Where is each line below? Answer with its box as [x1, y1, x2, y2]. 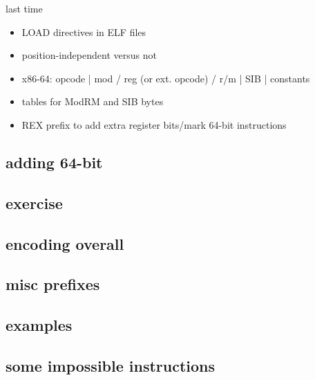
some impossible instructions [6, 354, 216, 376]
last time [6, 1, 43, 15]
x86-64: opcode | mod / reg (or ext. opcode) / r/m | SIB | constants [21, 71, 310, 85]
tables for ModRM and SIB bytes [21, 94, 164, 109]
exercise [6, 192, 63, 213]
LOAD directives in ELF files [21, 24, 146, 39]
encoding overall [6, 233, 124, 254]
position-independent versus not [21, 48, 157, 62]
